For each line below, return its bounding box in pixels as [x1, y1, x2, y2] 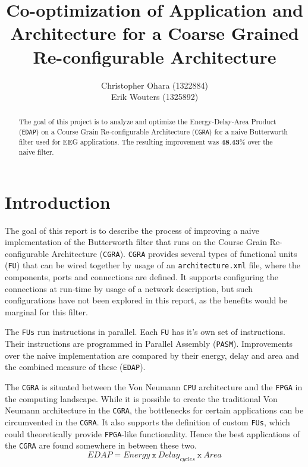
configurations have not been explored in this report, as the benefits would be [5, 294, 288, 306]
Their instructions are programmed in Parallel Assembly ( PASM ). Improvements [5, 337, 293, 350]
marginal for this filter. [5, 305, 88, 318]
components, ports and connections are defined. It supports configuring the [5, 271, 278, 283]
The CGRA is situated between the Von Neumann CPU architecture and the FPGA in [5, 380, 303, 393]
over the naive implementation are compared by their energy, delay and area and [5, 349, 299, 361]
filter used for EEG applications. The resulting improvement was [18, 137, 219, 147]
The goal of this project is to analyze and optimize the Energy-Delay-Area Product [18, 117, 276, 127]
